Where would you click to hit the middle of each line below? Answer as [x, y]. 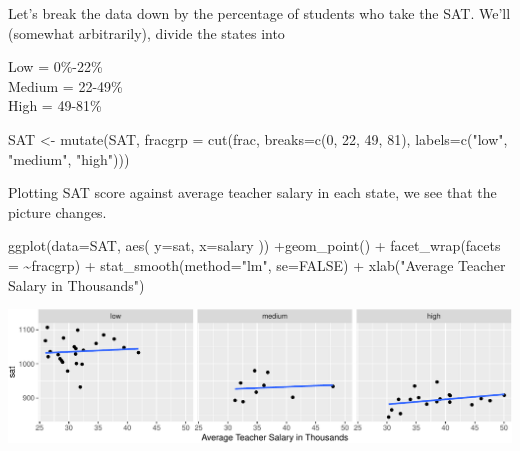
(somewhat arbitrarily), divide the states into [146, 32]
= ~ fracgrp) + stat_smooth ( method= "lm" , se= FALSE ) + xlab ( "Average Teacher [257, 264]
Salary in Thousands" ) [76, 284]
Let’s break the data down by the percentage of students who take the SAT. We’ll [259, 13]
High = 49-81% [55, 105]
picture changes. [57, 211]
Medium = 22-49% [65, 85]
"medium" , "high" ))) [69, 158]
